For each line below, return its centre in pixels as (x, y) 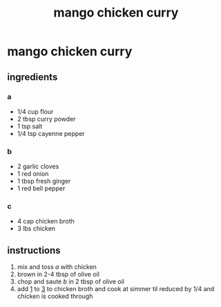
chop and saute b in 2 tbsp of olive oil (70, 281)
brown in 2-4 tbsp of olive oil (58, 275)
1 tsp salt (30, 126)
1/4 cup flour (35, 111)
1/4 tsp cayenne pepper (51, 133)
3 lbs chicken (36, 228)
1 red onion (33, 174)
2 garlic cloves (38, 166)
